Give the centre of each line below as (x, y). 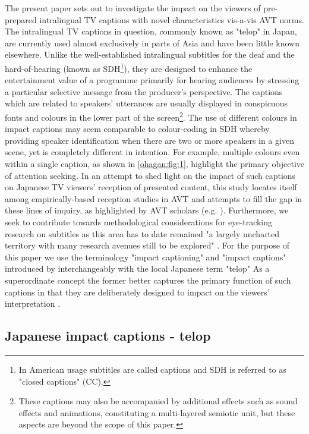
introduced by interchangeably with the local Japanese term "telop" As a (137, 268)
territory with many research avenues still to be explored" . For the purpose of (147, 245)
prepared (21, 19)
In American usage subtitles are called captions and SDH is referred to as (152, 369)
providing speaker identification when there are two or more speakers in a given (149, 140)
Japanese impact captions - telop (108, 336)
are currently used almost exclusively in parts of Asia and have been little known (152, 43)
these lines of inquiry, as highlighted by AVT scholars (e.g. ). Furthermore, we (147, 210)
